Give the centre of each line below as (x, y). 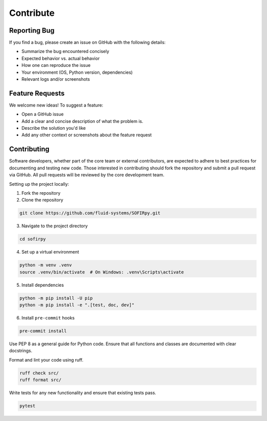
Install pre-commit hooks (48, 318)
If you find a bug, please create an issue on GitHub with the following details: (87, 43)
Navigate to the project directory (55, 226)
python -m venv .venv (46, 265)
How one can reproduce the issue (56, 65)
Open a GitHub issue (43, 114)
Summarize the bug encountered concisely (66, 52)
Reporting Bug (32, 30)
